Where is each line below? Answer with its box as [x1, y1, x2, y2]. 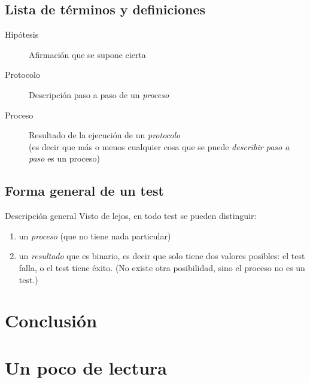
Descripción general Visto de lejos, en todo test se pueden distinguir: [5, 209, 257, 222]
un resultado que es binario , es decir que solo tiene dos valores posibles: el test [19, 250, 305, 262]
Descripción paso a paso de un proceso [29, 88, 169, 101]
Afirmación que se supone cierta [29, 48, 146, 60]
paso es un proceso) [29, 152, 100, 165]
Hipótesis [5, 28, 39, 41]
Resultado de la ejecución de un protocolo [29, 129, 181, 141]
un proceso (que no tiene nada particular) [19, 229, 171, 242]
